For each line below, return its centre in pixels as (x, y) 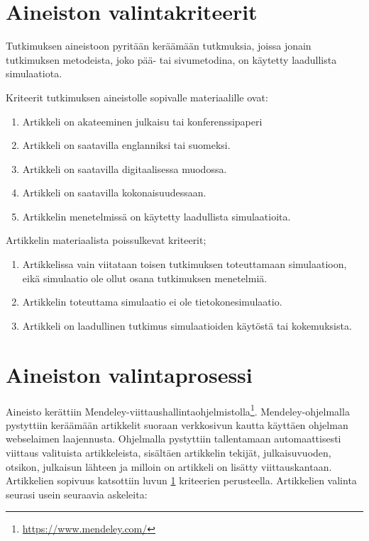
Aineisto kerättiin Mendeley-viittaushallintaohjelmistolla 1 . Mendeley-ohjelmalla (178, 410)
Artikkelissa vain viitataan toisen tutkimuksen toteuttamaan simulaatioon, (184, 264)
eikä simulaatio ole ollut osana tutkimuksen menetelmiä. (145, 278)
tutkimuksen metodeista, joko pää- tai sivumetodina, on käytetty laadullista (171, 59)
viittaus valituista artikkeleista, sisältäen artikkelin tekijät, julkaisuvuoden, (169, 452)
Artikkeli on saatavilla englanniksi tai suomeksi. (126, 145)
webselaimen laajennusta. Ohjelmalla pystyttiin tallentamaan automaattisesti (174, 439)
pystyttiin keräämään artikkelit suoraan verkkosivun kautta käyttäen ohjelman (177, 424)
